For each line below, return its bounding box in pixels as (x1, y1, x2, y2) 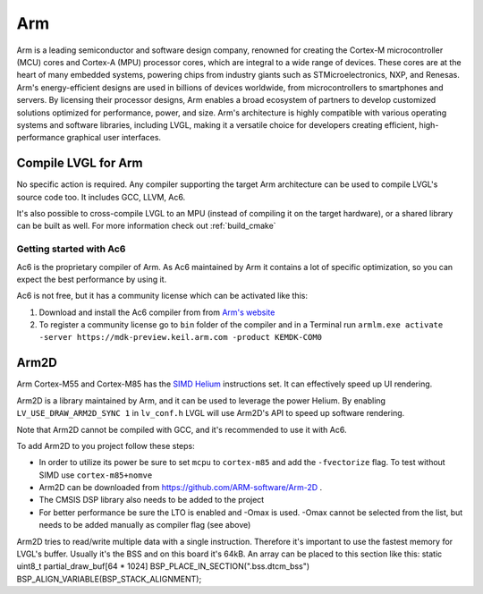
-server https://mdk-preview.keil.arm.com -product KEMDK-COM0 (38, 332, 322, 343)
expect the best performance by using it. (16, 274, 167, 284)
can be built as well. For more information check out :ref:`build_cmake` (16, 220, 276, 232)
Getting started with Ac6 (16, 242, 126, 255)
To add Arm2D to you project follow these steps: (16, 440, 196, 451)
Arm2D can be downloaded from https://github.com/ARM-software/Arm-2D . (38, 482, 323, 493)
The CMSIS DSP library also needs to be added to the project (38, 495, 265, 505)
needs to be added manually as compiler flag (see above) (38, 520, 251, 530)
